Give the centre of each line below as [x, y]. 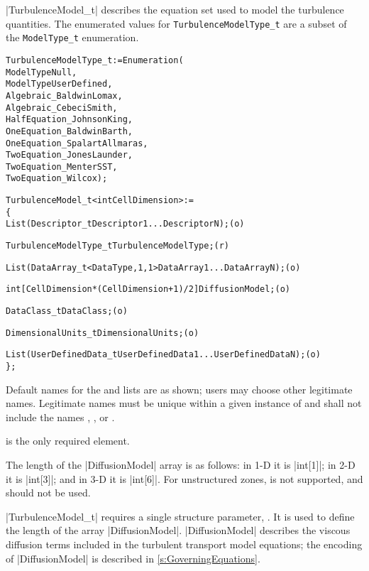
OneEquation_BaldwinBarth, [69, 131]
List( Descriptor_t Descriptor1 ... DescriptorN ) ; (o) [125, 224]
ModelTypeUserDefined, [59, 84]
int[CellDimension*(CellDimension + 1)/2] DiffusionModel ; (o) [148, 289]
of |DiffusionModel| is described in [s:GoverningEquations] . [133, 558]
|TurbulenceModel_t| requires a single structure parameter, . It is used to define [180, 516]
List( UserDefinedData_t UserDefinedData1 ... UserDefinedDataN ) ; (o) [163, 355]
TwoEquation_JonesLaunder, [69, 155]
